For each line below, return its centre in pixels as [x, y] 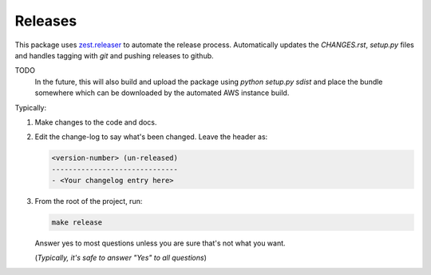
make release [77, 223]
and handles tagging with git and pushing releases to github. [115, 55]
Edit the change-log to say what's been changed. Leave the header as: [151, 137]
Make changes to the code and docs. [96, 122]
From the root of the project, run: [89, 201]
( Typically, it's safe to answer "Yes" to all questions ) [121, 258]
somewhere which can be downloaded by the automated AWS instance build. [162, 93]
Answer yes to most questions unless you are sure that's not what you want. [160, 243]
